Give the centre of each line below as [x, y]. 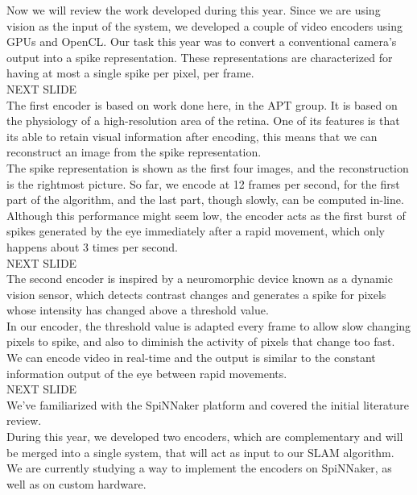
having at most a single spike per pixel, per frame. [130, 73]
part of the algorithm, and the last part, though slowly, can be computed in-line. [205, 200]
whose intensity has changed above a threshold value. [138, 310]
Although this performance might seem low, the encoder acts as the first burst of [206, 215]
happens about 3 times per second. [92, 246]
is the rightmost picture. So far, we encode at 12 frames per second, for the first [203, 183]
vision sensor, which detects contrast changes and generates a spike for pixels [196, 294]
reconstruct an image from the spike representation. [134, 152]
